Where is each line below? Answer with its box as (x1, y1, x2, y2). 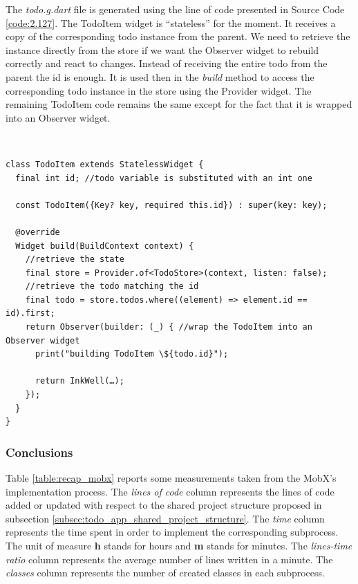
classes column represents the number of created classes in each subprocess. (6, 565, 325, 580)
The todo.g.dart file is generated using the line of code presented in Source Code (6, 2, 345, 16)
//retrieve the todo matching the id (25, 281, 199, 292)
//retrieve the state (25, 254, 124, 265)
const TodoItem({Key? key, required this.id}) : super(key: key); (15, 200, 328, 210)
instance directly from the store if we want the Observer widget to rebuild (6, 42, 319, 57)
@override (15, 227, 60, 237)
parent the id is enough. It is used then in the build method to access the (6, 69, 314, 84)
